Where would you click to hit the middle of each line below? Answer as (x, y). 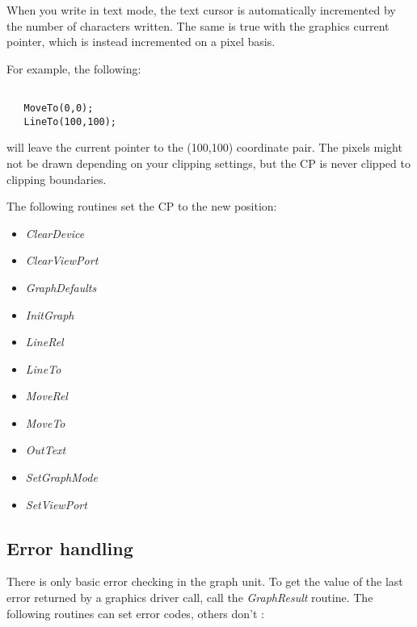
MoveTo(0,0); (59, 109)
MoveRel (46, 396)
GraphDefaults (61, 287)
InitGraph (50, 314)
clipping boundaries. (57, 179)
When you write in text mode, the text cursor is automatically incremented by (201, 10)
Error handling (70, 548)
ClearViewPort (62, 260)
